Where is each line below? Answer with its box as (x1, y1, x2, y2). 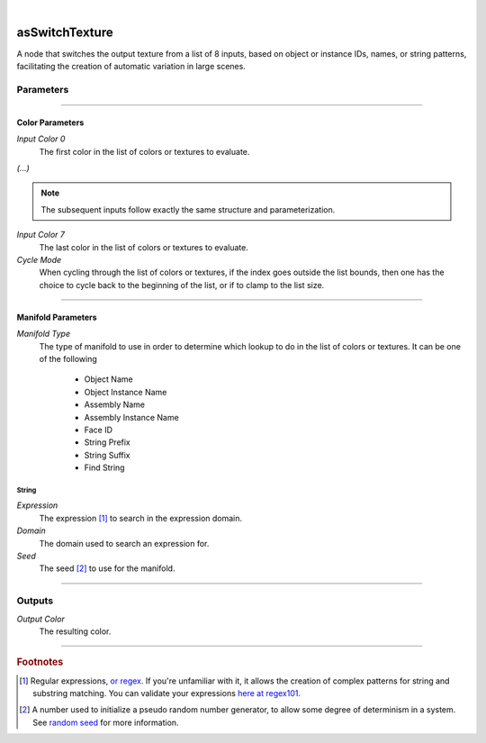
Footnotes (16, 656, 64, 668)
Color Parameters (16, 117, 85, 128)
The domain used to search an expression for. (39, 538, 210, 548)
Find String (84, 462, 125, 473)
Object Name (84, 374, 134, 385)
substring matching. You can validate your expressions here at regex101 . (32, 687, 301, 698)
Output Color (16, 613, 65, 624)
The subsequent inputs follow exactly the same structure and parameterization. (40, 204, 336, 215)
